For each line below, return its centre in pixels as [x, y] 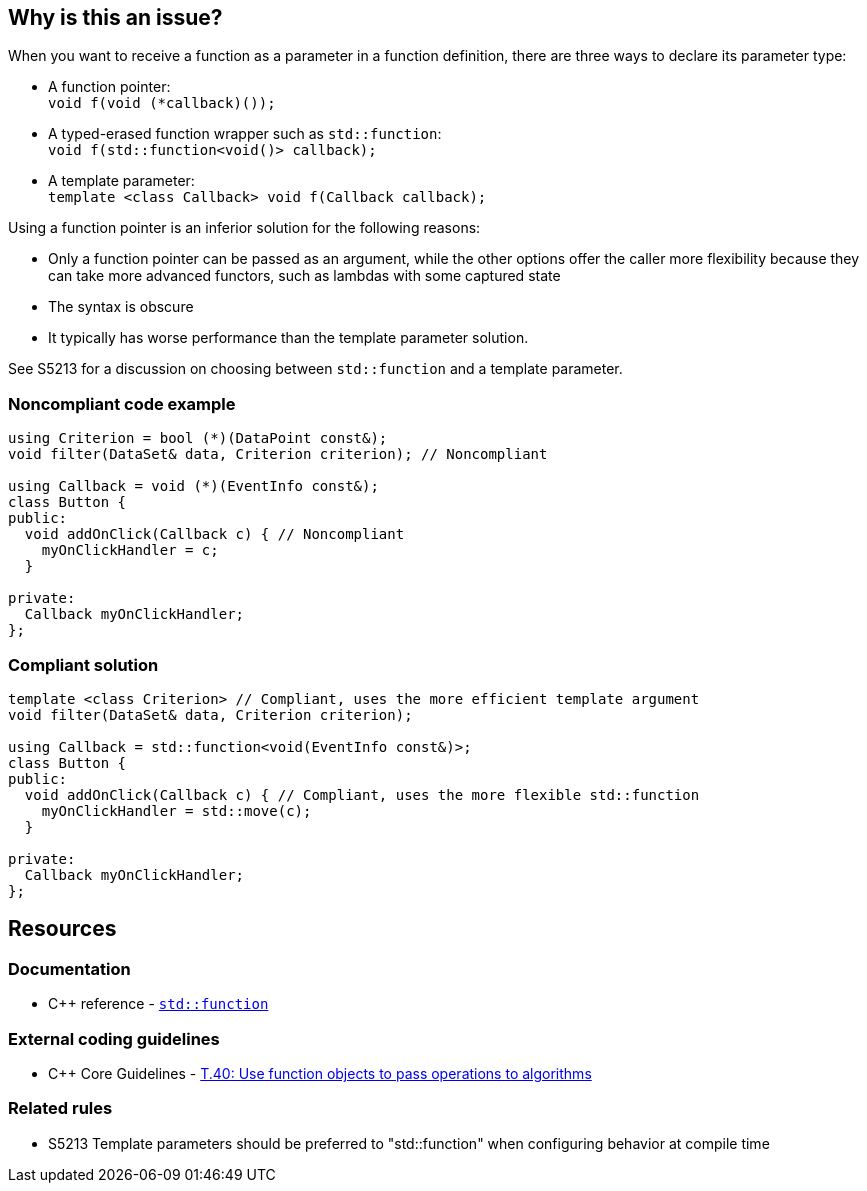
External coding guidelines [114, 1038]
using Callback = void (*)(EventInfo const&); [193, 486]
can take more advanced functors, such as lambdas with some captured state [304, 276]
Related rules [60, 1108]
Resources [62, 929]
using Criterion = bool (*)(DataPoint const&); [198, 438]
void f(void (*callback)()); [162, 103]
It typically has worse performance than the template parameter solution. [288, 338]
